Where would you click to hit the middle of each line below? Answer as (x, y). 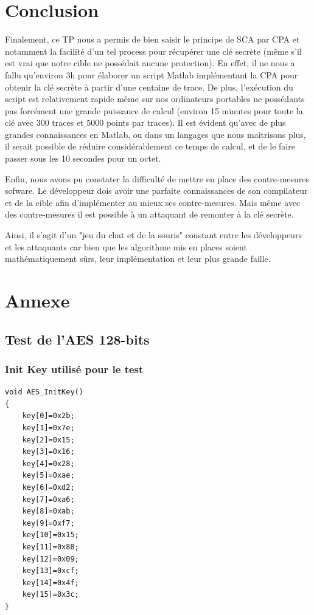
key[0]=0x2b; (48, 416)
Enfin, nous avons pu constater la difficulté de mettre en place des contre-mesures (157, 178)
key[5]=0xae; (48, 476)
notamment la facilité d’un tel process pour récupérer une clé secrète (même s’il (153, 51)
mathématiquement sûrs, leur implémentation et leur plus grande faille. (138, 259)
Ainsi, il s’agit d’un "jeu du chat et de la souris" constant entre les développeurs (153, 235)
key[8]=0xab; (48, 511)
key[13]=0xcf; (51, 571)
